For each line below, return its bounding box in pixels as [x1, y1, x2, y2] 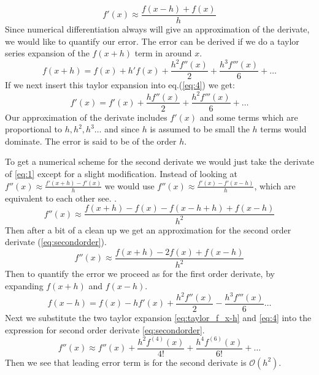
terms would [260, 123, 307, 135]
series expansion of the [5, 47, 90, 59]
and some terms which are [199, 110, 298, 123]
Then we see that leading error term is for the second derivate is [5, 355, 247, 368]
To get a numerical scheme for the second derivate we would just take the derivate [5, 155, 314, 168]
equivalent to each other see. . [5, 191, 117, 204]
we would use [104, 179, 155, 192]
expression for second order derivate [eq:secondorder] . [5, 323, 205, 336]
